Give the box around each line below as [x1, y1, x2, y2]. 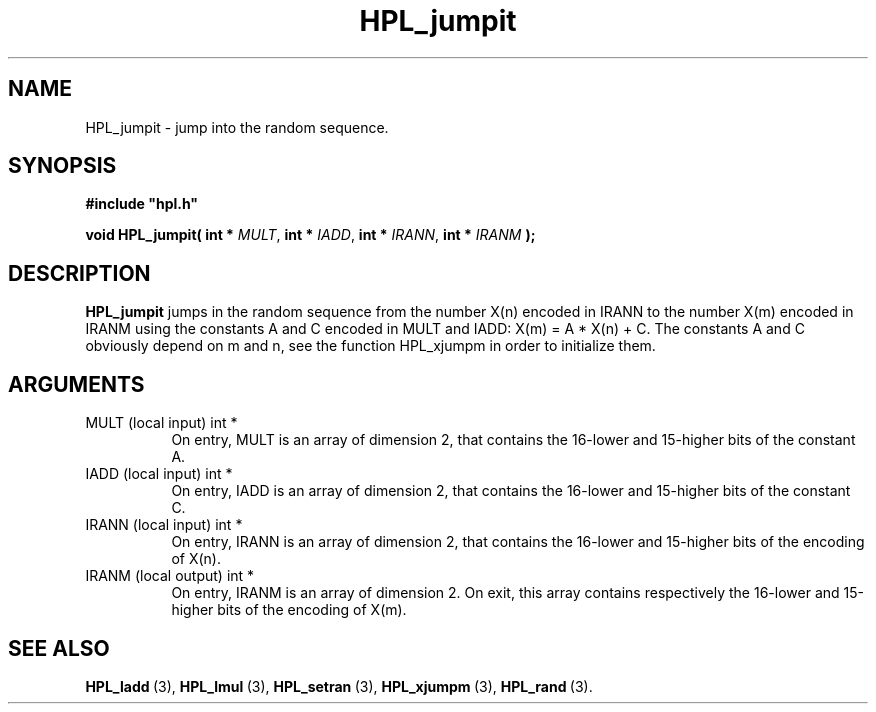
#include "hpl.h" [85, 195, 199, 213]
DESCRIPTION [8, 260, 151, 286]
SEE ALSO [8, 635, 110, 661]
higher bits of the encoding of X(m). [171, 601, 407, 619]
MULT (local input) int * [85, 414, 238, 432]
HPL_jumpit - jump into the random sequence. [85, 118, 389, 136]
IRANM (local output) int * [85, 567, 255, 585]
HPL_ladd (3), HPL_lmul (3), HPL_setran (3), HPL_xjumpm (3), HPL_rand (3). [85, 677, 593, 695]
